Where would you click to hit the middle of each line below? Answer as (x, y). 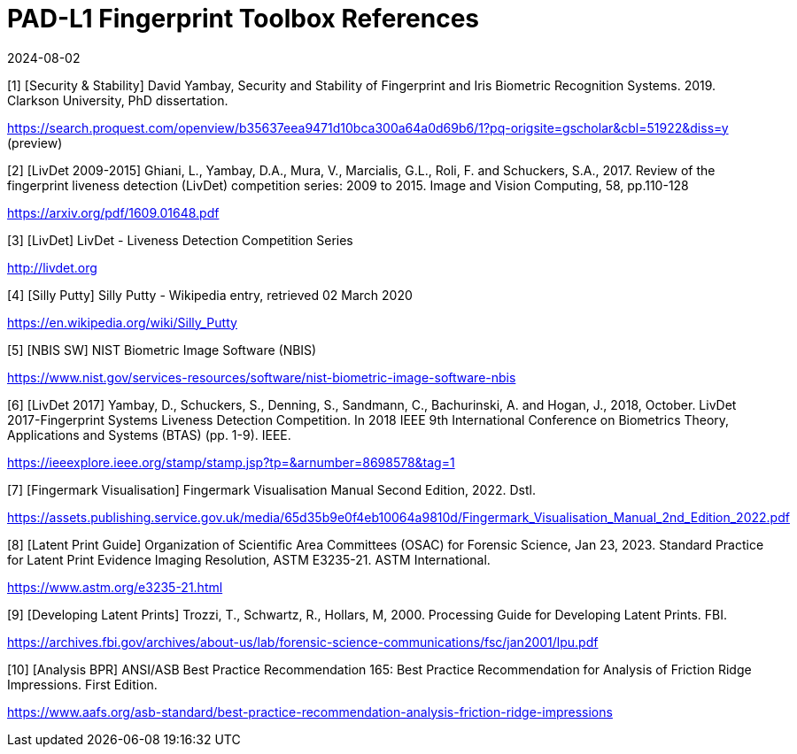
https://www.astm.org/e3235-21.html (115, 587)
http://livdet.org (52, 267)
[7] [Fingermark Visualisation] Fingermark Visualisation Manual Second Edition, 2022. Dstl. (271, 489)
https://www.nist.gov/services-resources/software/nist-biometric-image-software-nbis (262, 377)
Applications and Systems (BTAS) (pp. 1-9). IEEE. (149, 435)
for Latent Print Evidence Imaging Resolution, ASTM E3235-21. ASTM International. (249, 559)
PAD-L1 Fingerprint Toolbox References (243, 19)
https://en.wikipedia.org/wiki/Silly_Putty (122, 322)
